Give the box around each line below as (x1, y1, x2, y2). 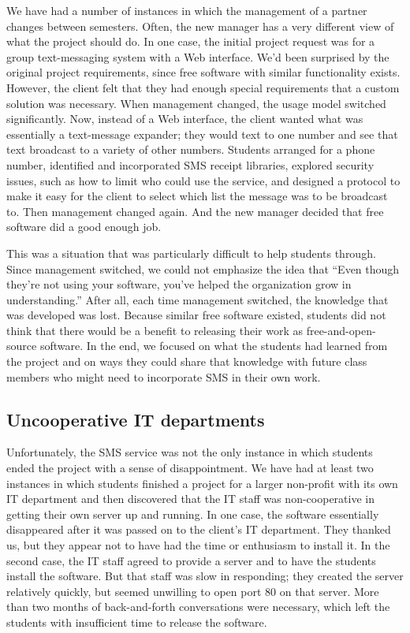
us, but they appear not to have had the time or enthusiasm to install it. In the (6, 537, 390, 553)
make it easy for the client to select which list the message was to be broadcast (6, 188, 388, 204)
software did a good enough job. (6, 218, 162, 235)
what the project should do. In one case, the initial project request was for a (6, 33, 375, 50)
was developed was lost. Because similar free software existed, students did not (6, 307, 386, 323)
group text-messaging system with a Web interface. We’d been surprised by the (6, 48, 389, 65)
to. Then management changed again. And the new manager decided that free (6, 203, 384, 219)
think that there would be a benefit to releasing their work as (6, 322, 303, 338)
